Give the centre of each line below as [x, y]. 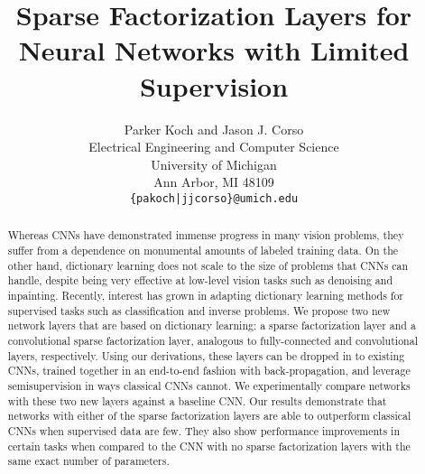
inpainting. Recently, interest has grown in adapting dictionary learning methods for [206, 295]
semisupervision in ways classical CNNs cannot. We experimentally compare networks [209, 385]
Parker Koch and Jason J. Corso [214, 129]
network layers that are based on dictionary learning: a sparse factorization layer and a [212, 325]
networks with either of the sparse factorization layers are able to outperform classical [209, 416]
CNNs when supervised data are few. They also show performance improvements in [203, 430]
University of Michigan [214, 164]
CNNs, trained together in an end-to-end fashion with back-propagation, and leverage [209, 371]
